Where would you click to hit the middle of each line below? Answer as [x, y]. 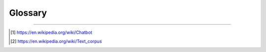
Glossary [28, 13]
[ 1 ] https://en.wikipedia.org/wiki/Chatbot [51, 32]
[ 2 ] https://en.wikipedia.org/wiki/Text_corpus [56, 41]
